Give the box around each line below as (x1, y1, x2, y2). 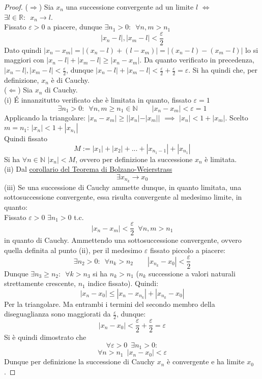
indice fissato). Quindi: (88, 278, 159, 289)
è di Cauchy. (51, 74, 90, 85)
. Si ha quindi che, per (188, 65, 258, 75)
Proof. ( (4, 2, 28, 12)
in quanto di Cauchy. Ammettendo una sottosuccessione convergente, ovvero (4, 235, 242, 245)
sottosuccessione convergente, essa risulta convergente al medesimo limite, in (4, 192, 242, 202)
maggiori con (4, 54, 44, 65)
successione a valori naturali (148, 268, 236, 278)
